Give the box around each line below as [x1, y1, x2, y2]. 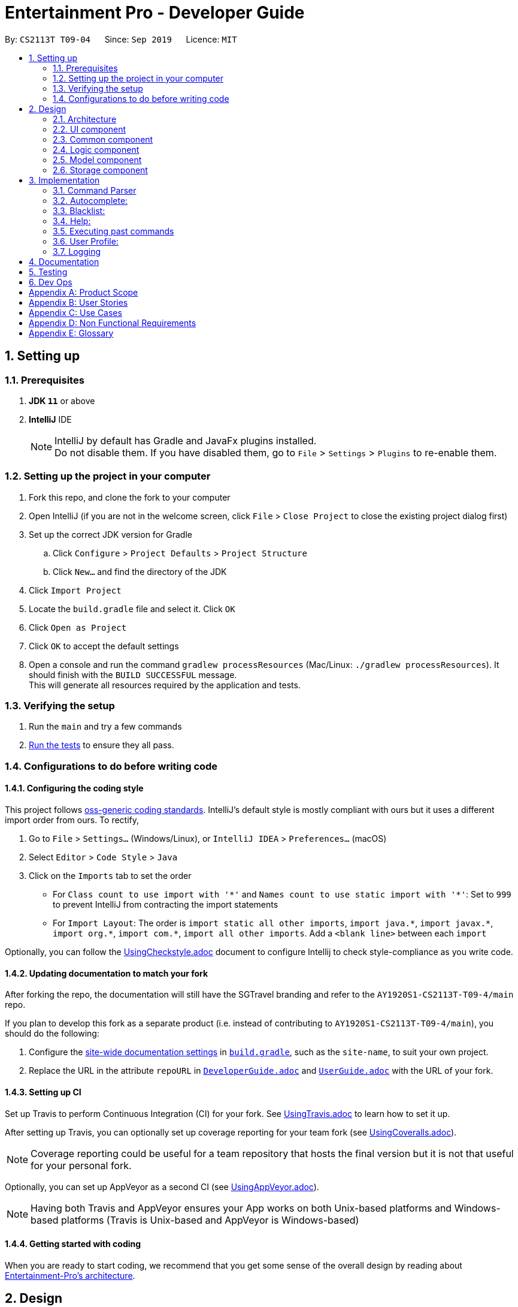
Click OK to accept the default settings [29, 640, 179, 651]
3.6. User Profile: [53, 236, 119, 246]
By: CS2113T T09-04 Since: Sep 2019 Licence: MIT [5, 34, 237, 44]
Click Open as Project [29, 622, 127, 633]
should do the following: [5, 1028, 99, 1039]
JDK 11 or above [29, 395, 95, 406]
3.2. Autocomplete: [53, 195, 128, 206]
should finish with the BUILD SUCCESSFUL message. [29, 669, 237, 680]
